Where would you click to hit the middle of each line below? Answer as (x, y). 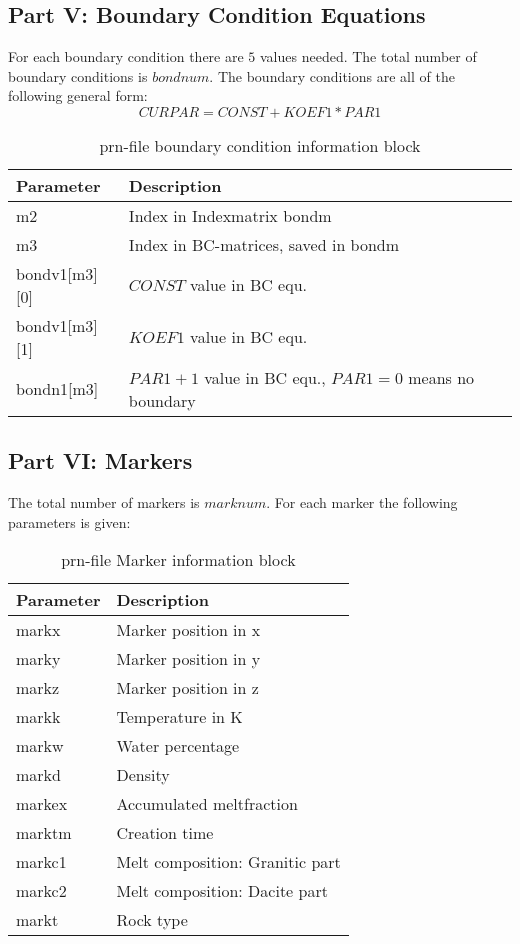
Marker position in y (188, 659)
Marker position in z (187, 688)
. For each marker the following (362, 502)
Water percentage (178, 746)
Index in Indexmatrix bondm (230, 215)
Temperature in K (179, 717)
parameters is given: (69, 521)
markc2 (41, 891)
